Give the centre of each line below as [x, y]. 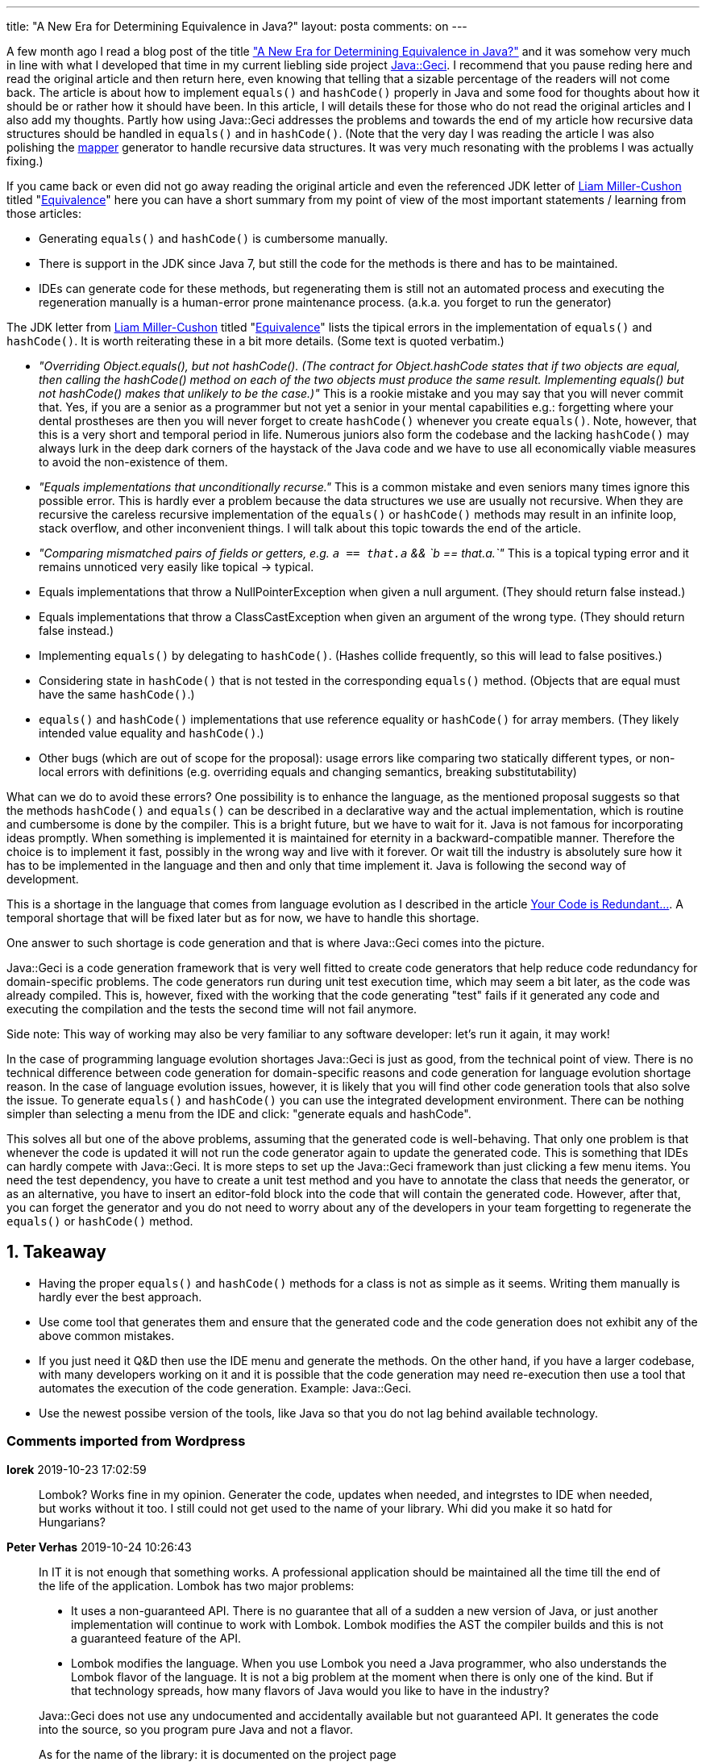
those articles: [44, 213]
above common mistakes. [107, 1335]
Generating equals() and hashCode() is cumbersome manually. [214, 238]
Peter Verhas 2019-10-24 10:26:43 [99, 1547]
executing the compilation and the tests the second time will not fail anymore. [212, 1009]
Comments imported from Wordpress [126, 1441]
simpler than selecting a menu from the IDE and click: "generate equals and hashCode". [239, 1114]
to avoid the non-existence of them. [133, 462]
